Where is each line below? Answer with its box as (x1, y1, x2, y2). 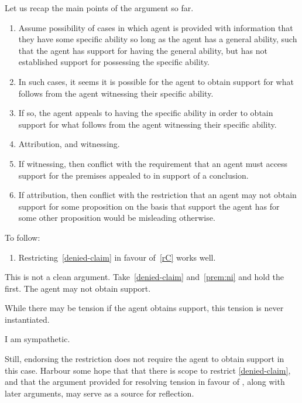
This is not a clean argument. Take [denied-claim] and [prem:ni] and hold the (5, 271, 284, 283)
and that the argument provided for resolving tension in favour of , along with (5, 375, 285, 388)
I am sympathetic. (5, 333, 70, 345)
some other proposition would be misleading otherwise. (18, 211, 215, 224)
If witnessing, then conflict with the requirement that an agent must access (18, 157, 288, 169)
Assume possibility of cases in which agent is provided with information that (18, 21, 293, 33)
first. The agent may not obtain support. (5, 282, 151, 294)
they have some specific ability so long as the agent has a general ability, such (18, 33, 297, 45)
